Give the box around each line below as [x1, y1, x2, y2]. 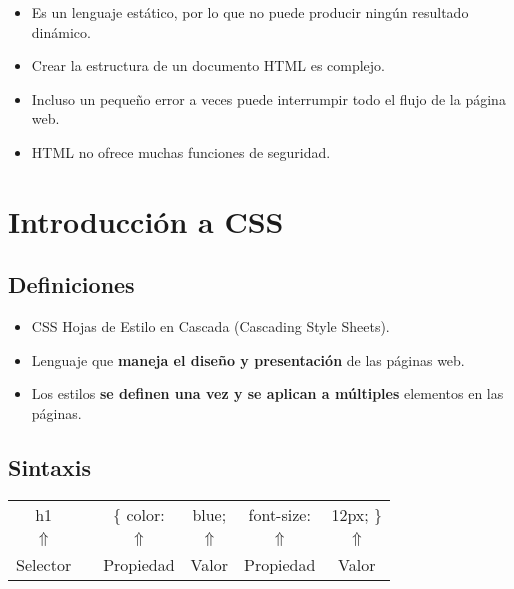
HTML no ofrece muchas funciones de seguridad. [31, 141, 331, 162]
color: [126, 502, 165, 526]
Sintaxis [8, 451, 91, 482]
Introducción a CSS [8, 200, 284, 241]
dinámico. [31, 21, 91, 42]
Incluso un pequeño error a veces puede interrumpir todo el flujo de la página [31, 88, 506, 109]
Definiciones [8, 269, 135, 300]
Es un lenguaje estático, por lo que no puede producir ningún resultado [31, 2, 469, 22]
